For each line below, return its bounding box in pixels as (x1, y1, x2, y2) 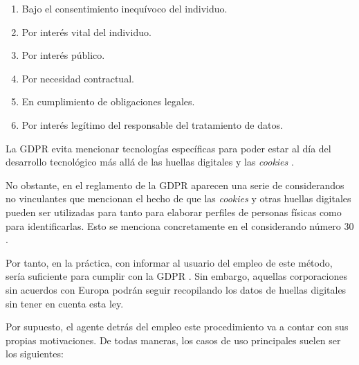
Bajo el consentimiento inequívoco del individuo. (21, 1, 228, 15)
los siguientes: (6, 346, 64, 361)
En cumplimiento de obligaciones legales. (21, 94, 195, 109)
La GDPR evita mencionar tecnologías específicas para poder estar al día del (6, 141, 331, 155)
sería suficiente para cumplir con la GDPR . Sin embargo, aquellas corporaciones (6, 269, 347, 283)
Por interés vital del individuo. (21, 24, 151, 39)
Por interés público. (21, 48, 105, 62)
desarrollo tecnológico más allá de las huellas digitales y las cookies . (6, 154, 294, 169)
